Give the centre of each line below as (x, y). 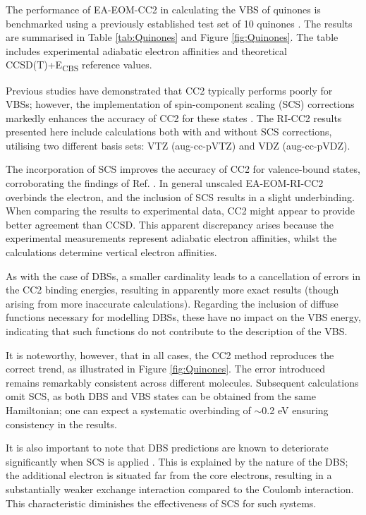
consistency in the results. (61, 424)
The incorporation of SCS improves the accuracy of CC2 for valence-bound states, (183, 169)
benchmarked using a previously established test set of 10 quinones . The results (179, 23)
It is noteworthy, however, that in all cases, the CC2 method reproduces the (170, 355)
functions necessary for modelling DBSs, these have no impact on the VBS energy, (183, 317)
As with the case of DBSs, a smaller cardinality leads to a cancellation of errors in (183, 275)
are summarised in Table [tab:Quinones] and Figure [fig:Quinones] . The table (172, 37)
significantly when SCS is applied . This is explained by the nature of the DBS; (177, 461)
